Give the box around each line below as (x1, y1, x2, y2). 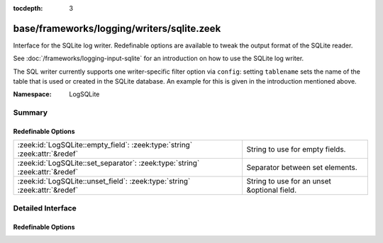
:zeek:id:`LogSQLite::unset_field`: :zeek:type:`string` (17, 176, 191, 186)
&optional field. (246, 185, 297, 195)
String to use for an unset (246, 176, 331, 186)
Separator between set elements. (246, 163, 357, 173)
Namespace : (13, 90, 52, 98)
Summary (13, 108, 48, 118)
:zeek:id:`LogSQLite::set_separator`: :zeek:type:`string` (17, 158, 200, 168)
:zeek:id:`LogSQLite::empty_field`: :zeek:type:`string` (17, 140, 193, 150)
